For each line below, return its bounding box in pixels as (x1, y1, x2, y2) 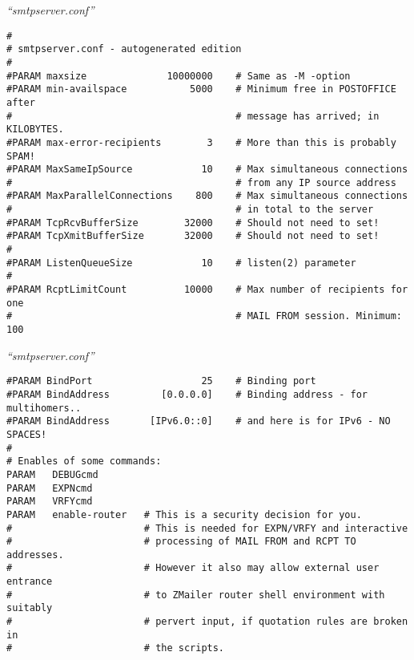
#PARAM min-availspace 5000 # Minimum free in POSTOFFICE (6, 83, 396, 95)
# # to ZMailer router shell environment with (6, 589, 385, 601)
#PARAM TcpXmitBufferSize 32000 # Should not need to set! (6, 230, 380, 242)
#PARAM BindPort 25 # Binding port (6, 375, 316, 387)
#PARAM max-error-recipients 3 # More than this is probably (6, 136, 396, 148)
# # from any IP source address (6, 176, 396, 188)
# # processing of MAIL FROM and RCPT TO (6, 536, 356, 548)
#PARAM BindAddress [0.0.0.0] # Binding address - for (6, 388, 368, 400)
